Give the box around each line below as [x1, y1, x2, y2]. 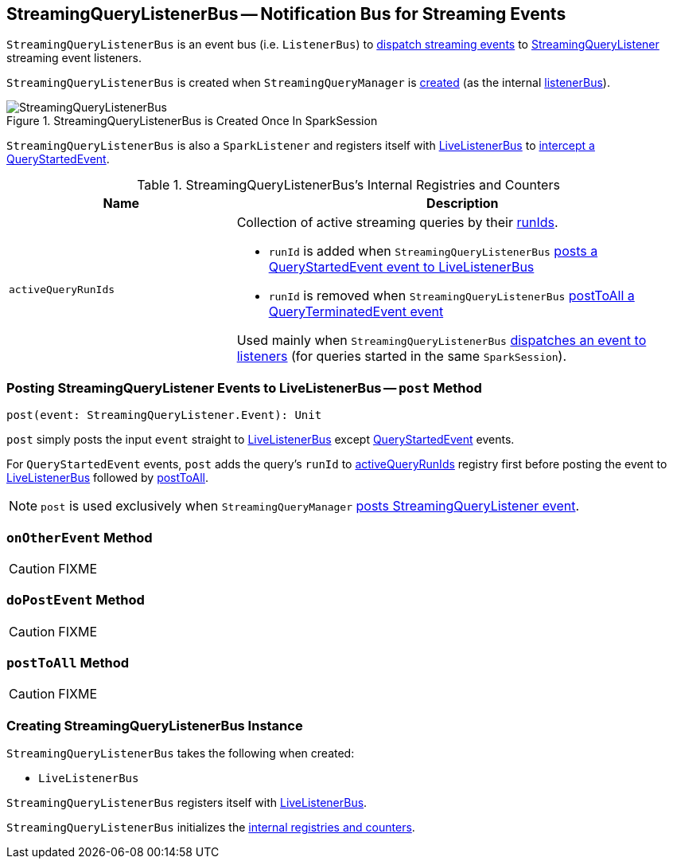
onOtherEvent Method [6, 529, 153, 546]
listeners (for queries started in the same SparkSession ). [236, 348, 567, 365]
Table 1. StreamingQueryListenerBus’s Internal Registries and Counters [137, 177, 560, 194]
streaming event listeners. [6, 51, 142, 65]
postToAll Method [6, 655, 130, 671]
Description [426, 195, 499, 212]
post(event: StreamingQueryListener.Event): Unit [6, 409, 322, 422]
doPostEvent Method [6, 592, 145, 609]
